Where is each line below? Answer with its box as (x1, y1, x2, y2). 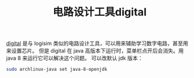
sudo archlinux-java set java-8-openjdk (6, 66, 108, 73)
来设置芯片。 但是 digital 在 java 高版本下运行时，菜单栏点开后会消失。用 (6, 47, 184, 54)
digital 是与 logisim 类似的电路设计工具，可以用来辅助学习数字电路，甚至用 (6, 40, 189, 47)
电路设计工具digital (52, 5, 147, 19)
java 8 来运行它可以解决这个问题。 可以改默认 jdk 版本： (6, 54, 144, 62)
